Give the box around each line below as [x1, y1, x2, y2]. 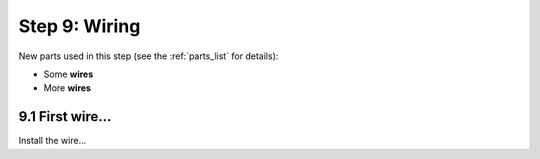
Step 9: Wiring [18, 15, 141, 37]
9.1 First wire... [18, 108, 112, 125]
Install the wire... [18, 135, 87, 147]
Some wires [43, 68, 94, 80]
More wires [43, 82, 92, 94]
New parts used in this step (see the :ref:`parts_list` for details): [18, 50, 279, 62]
